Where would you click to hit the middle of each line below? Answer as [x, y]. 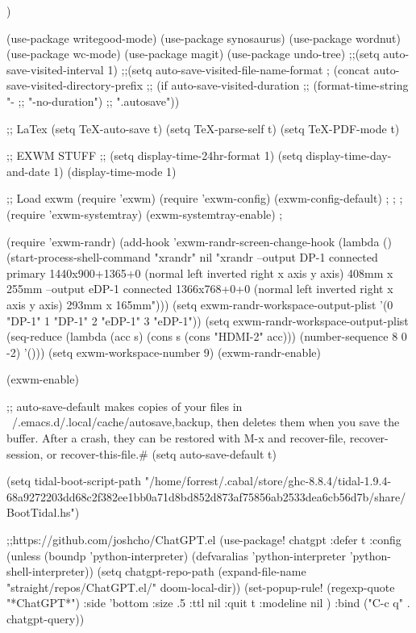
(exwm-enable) [43, 379]
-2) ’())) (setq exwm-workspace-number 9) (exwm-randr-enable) [164, 352]
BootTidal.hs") [43, 512]
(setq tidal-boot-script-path [74, 481]
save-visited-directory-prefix [75, 85]
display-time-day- [349, 155]
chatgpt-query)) [46, 618]
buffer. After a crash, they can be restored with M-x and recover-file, [177, 438]
